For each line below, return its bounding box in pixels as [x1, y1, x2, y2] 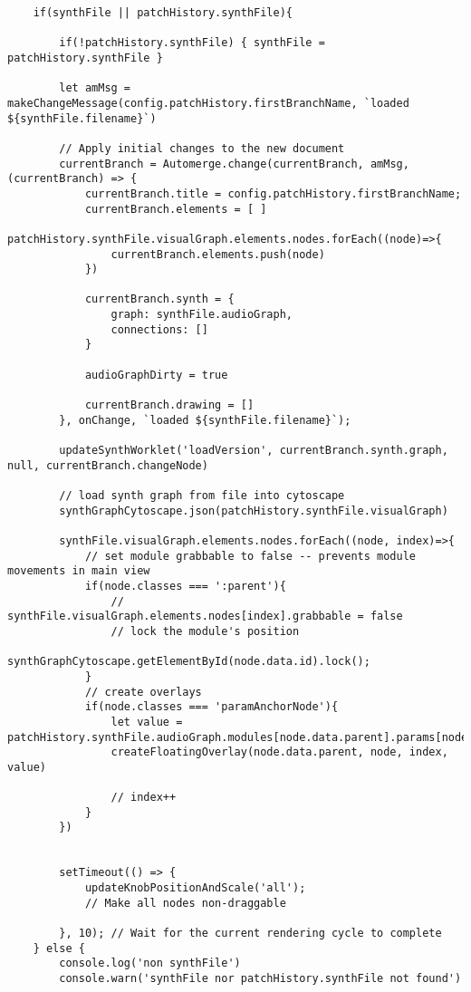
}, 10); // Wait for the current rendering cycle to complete [59, 927, 442, 940]
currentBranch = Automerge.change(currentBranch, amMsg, [59, 157, 409, 170]
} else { [33, 941, 85, 955]
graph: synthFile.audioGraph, [111, 308, 293, 322]
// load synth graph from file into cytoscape [59, 489, 345, 502]
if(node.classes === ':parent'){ [84, 579, 286, 592]
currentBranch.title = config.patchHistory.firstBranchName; [84, 187, 462, 200]
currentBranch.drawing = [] [84, 399, 255, 412]
